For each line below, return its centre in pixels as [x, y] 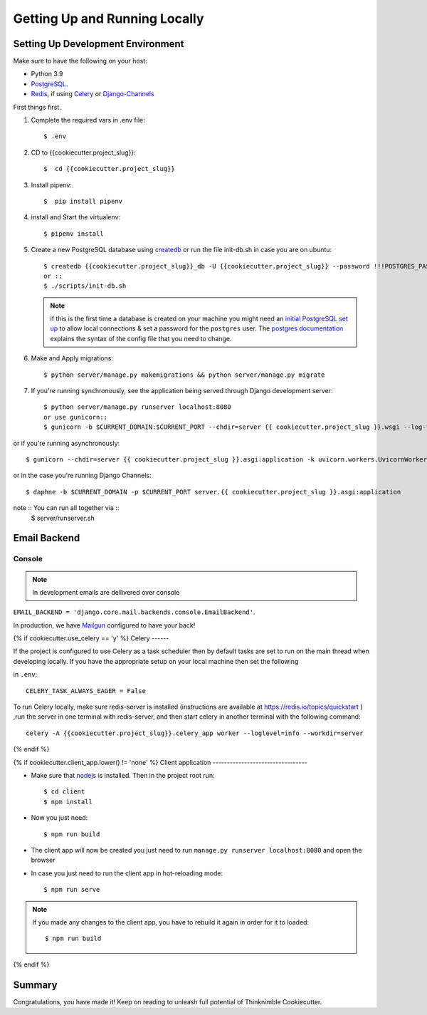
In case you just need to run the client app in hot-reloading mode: [127, 873]
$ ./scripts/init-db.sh [85, 286]
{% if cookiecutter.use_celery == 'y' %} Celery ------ [91, 638]
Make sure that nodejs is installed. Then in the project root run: [123, 775]
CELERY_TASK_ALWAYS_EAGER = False [86, 691]
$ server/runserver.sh [63, 518]
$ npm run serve [72, 890]
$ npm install [68, 802]
